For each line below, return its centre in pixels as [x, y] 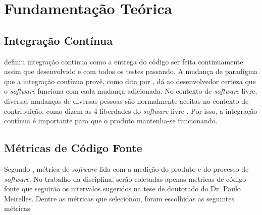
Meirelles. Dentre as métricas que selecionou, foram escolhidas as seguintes [119, 198]
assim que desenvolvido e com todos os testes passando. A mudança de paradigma [131, 71]
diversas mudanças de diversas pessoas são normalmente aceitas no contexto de [126, 100]
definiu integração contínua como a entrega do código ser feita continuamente [124, 61]
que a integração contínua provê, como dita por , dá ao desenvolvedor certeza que [130, 81]
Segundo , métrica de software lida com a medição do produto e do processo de [126, 168]
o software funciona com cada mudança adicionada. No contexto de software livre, [131, 91]
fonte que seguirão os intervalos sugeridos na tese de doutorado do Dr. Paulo [122, 189]
